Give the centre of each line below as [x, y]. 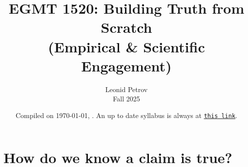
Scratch [126, 27]
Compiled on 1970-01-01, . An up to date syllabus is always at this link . [126, 115]
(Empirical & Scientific [126, 46]
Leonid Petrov [126, 89]
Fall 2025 [126, 99]
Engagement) [126, 65]
